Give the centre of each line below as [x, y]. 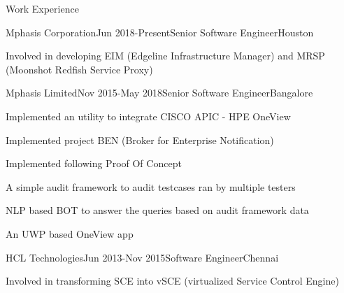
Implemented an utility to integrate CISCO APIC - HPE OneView [148, 116]
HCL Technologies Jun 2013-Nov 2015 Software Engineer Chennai [142, 257]
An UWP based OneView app [70, 233]
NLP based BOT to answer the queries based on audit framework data [157, 210]
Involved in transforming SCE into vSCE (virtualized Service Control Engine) [172, 281]
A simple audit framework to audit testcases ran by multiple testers [151, 186]
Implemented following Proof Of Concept [94, 163]
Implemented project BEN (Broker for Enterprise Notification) [140, 140]
